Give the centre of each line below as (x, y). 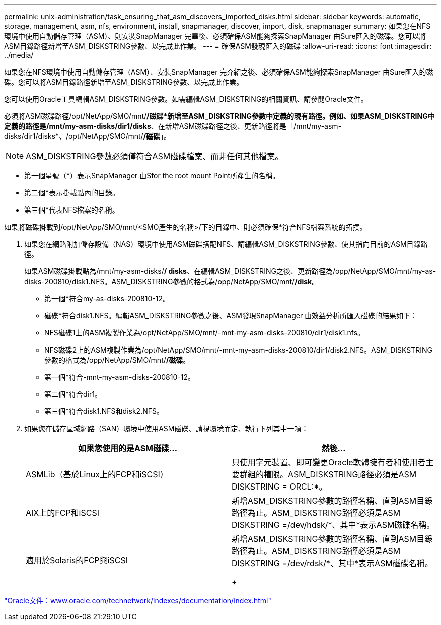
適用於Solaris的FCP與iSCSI (77, 560)
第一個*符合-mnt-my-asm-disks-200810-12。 (120, 377)
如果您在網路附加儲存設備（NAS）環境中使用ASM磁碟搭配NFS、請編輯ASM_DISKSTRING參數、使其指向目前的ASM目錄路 (226, 244)
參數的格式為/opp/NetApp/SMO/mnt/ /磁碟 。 (117, 360)
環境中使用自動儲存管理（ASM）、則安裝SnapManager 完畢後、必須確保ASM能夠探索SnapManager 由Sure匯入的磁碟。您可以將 (215, 36)
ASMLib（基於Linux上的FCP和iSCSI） (97, 474)
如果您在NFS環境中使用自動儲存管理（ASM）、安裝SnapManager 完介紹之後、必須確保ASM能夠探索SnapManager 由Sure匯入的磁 (219, 72)
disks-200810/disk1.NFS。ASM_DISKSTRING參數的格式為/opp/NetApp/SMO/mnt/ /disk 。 (172, 281)
